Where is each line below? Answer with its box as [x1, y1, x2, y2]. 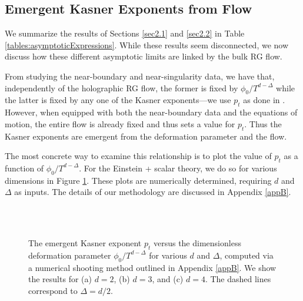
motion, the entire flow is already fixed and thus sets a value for [5, 117, 235, 130]
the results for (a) [28, 273, 92, 285]
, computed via [219, 249, 274, 261]
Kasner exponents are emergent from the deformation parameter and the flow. [5, 130, 287, 142]
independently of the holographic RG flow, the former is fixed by [5, 81, 238, 94]
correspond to [28, 284, 78, 296]
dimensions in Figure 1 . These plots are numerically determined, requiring [5, 174, 272, 186]
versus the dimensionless [153, 237, 241, 249]
